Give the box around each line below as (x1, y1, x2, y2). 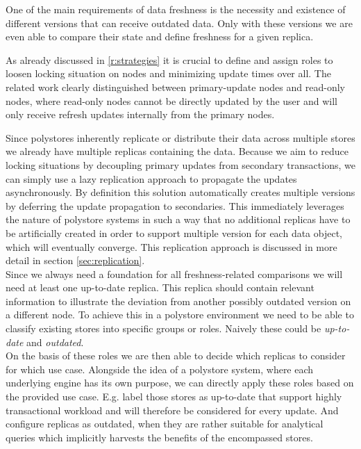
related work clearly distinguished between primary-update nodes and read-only (6, 79, 345, 94)
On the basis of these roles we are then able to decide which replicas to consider (6, 348, 346, 363)
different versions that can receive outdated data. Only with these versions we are (6, 15, 353, 30)
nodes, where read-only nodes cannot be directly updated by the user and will (6, 93, 337, 108)
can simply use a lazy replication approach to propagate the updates (6, 171, 297, 186)
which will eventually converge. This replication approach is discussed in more (6, 239, 337, 254)
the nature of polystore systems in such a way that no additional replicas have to (6, 212, 351, 227)
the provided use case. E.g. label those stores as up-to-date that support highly (6, 389, 342, 404)
